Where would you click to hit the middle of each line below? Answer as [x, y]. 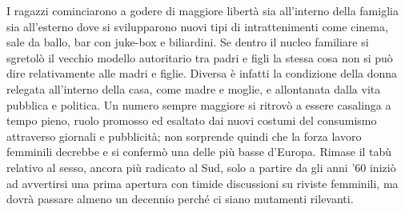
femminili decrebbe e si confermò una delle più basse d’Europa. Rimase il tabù [199, 152]
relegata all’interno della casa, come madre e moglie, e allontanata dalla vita [194, 88]
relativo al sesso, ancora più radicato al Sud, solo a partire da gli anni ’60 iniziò [201, 167]
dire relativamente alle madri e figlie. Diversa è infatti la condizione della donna [202, 73]
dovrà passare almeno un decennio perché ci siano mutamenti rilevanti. [180, 199]
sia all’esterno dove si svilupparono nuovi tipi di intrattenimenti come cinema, [197, 26]
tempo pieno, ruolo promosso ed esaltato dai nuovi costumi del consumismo [192, 120]
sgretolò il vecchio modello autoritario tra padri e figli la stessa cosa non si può [200, 57]
